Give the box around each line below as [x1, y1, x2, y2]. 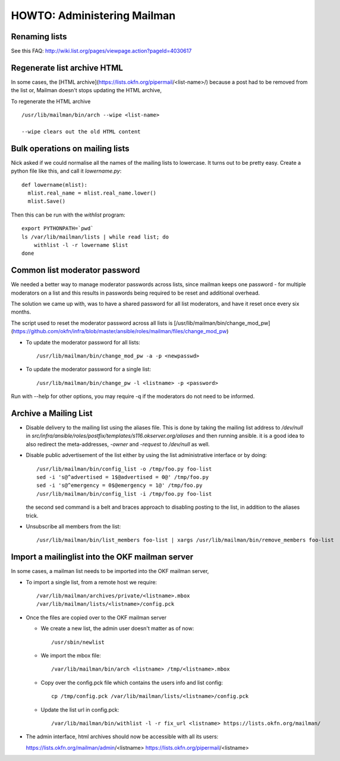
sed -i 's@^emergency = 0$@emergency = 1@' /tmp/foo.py [36, 482, 203, 489]
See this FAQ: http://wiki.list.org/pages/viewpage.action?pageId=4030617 [11, 48, 192, 55]
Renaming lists [11, 32, 67, 42]
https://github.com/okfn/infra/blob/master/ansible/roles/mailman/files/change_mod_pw [12, 328, 227, 335]
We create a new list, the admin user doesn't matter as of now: [40, 625, 194, 632]
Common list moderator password [11, 265, 140, 275]
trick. [26, 512, 39, 519]
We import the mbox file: [40, 652, 101, 659]
